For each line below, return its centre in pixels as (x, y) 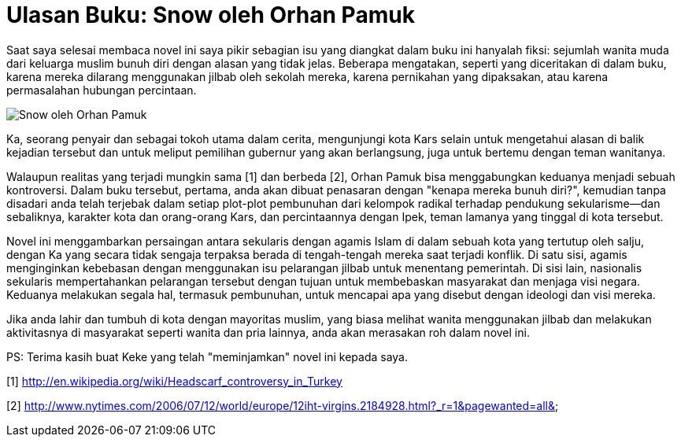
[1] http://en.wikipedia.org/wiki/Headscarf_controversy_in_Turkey (174, 381)
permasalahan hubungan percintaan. (102, 90)
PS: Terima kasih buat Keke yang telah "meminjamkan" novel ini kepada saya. (207, 356)
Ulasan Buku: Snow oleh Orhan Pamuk (211, 15)
